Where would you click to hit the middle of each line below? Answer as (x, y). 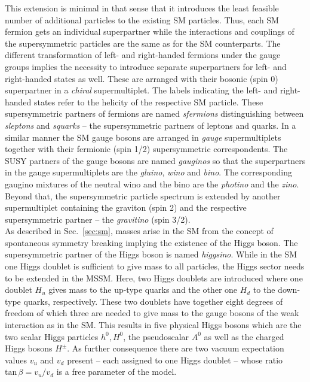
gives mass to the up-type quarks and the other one (143, 289)
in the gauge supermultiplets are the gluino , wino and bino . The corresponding (148, 172)
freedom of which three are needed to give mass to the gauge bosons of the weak (152, 313)
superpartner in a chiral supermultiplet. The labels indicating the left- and (141, 90)
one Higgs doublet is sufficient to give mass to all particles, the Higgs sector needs (155, 266)
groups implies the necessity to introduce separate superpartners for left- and (146, 66)
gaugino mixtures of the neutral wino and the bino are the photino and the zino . (152, 184)
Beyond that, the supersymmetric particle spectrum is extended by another (143, 195)
